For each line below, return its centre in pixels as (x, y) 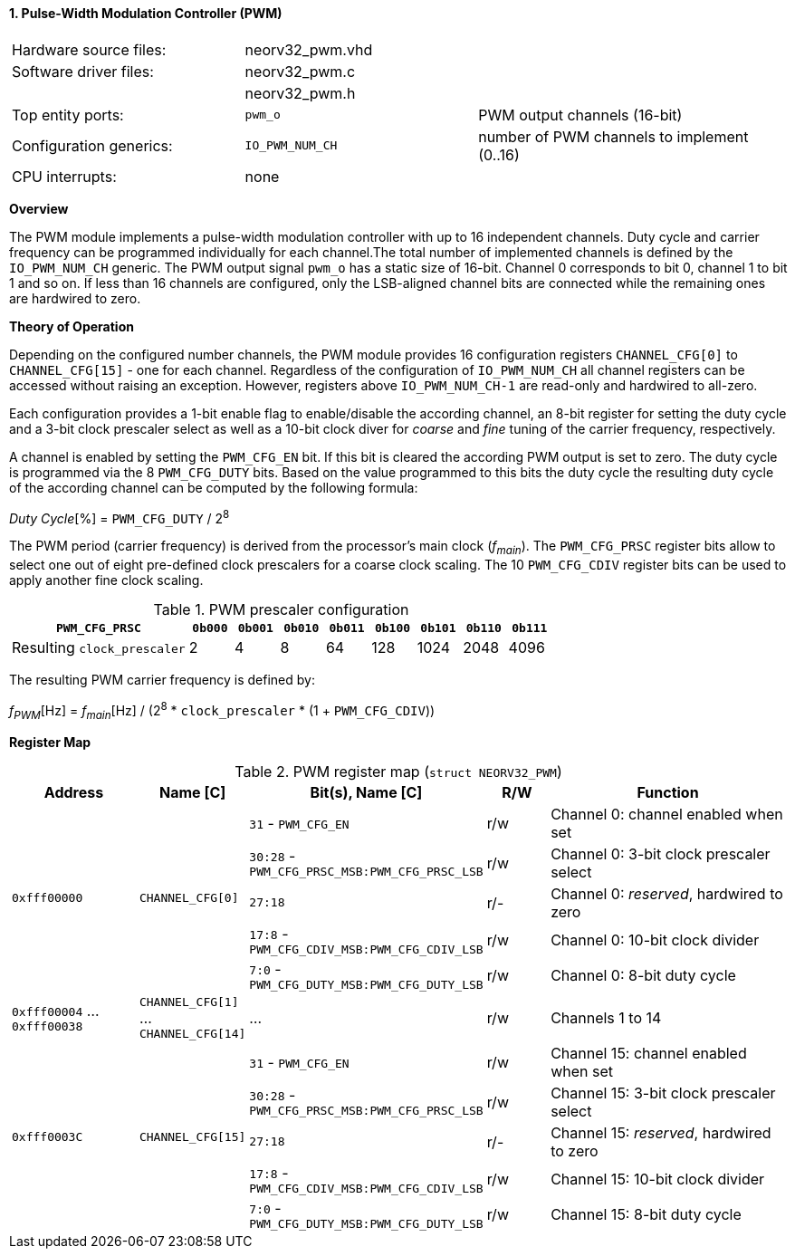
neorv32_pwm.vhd (309, 49)
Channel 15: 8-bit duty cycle (646, 1215)
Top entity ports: (68, 115)
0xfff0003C (48, 1137)
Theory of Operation (72, 326)
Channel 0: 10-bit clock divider (655, 940)
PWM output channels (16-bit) (580, 115)
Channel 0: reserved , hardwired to (667, 893)
